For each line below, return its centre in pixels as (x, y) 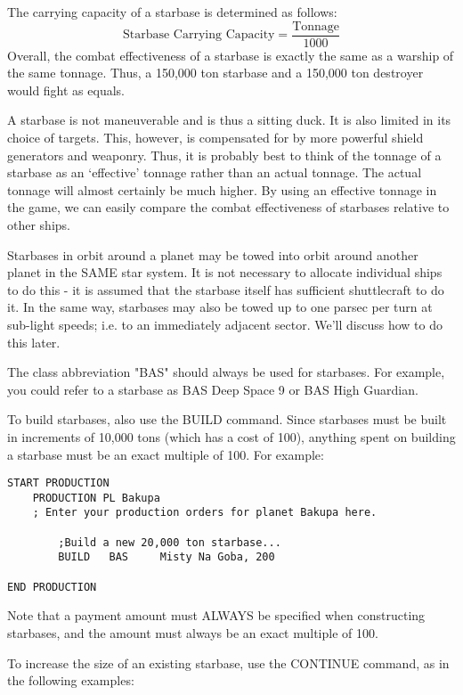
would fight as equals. (66, 90)
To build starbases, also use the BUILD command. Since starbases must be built (227, 419)
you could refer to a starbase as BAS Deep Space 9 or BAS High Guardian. (213, 389)
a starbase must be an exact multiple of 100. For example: (166, 454)
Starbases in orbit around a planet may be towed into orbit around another (213, 254)
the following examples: (71, 680)
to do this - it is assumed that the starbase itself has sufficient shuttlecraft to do (226, 289)
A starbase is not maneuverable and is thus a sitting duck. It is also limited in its (229, 120)
